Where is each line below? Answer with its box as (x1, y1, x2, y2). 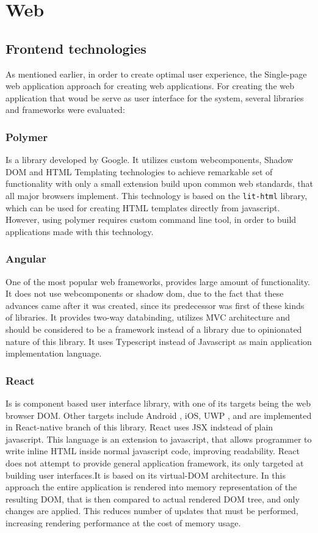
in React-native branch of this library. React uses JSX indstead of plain (5, 421, 273, 433)
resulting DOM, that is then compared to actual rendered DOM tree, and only (5, 492, 300, 505)
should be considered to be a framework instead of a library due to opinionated (5, 322, 302, 335)
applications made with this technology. (5, 225, 154, 237)
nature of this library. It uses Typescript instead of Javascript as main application (5, 335, 312, 347)
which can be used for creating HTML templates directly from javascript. (5, 201, 280, 214)
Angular (5, 251, 46, 266)
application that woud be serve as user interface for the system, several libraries (5, 91, 304, 104)
